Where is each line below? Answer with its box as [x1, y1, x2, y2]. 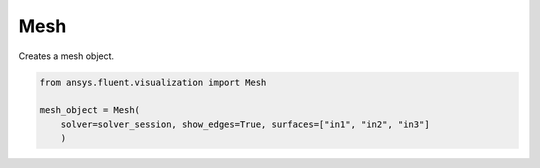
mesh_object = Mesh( [39, 105, 140, 116]
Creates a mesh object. [18, 50, 115, 62]
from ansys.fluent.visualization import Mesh [39, 76, 267, 88]
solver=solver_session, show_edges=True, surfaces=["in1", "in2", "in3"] [60, 118, 430, 130]
